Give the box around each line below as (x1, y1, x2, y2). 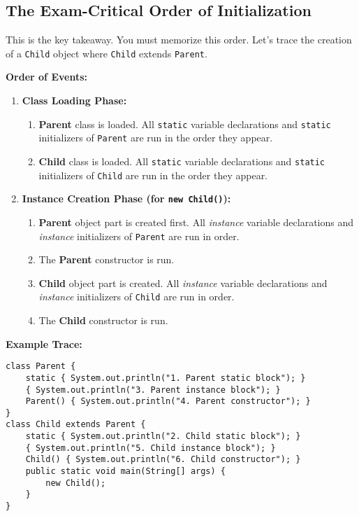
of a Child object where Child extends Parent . (6, 46, 207, 60)
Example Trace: (6, 336, 82, 351)
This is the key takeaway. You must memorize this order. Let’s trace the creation (6, 32, 352, 47)
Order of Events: (6, 69, 87, 84)
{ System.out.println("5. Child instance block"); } (25, 442, 276, 453)
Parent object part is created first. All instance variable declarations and (38, 214, 354, 229)
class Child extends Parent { (6, 419, 146, 430)
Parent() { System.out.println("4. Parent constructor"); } (25, 396, 311, 407)
